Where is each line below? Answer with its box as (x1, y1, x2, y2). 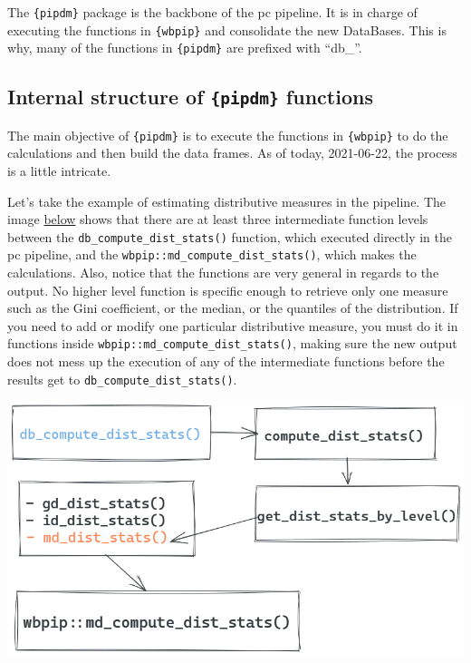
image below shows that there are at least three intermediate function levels (7, 210, 428, 229)
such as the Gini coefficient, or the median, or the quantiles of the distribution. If (7, 298, 458, 317)
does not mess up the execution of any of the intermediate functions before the (7, 352, 445, 371)
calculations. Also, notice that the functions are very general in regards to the (7, 263, 439, 282)
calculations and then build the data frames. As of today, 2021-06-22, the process (7, 143, 457, 162)
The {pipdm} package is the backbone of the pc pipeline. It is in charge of (7, 3, 418, 21)
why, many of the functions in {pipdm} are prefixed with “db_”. (7, 38, 362, 57)
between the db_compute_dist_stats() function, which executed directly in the (7, 227, 452, 246)
